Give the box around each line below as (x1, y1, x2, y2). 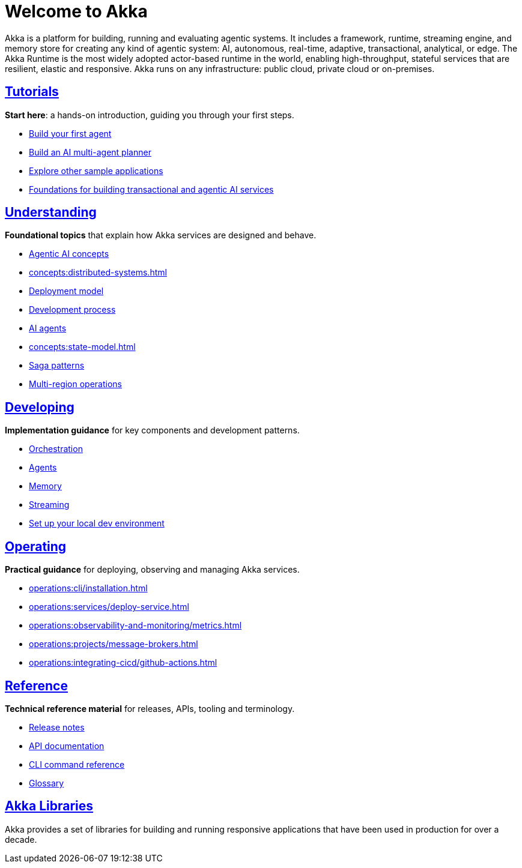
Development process (29, 304, 116, 315)
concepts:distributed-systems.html (29, 267, 167, 278)
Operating (5, 538, 67, 554)
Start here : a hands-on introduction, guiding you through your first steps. (5, 109, 294, 120)
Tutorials (5, 84, 59, 100)
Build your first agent (29, 128, 112, 139)
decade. (5, 834, 37, 845)
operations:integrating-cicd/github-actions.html (29, 657, 217, 668)
